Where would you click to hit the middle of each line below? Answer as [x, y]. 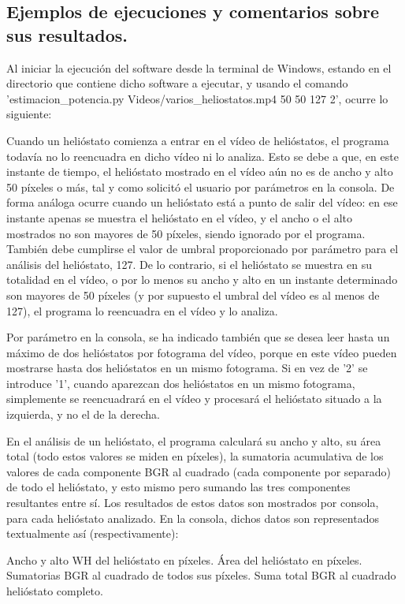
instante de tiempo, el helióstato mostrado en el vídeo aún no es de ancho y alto [200, 172]
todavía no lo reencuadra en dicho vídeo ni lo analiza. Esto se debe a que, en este [202, 156]
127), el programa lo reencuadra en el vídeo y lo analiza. [142, 310]
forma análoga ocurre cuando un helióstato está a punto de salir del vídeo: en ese [202, 202]
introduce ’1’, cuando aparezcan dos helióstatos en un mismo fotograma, [181, 383]
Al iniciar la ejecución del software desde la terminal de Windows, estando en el [199, 67]
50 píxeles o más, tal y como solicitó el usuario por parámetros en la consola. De [201, 186]
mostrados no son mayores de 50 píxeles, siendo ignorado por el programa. [186, 233]
